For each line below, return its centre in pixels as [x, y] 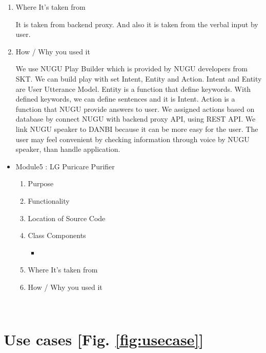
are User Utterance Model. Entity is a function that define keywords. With [133, 89]
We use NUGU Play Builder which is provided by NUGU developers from [131, 68]
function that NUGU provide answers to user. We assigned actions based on [135, 109]
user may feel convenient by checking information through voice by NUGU [132, 139]
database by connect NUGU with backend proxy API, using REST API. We [136, 119]
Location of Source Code [67, 218]
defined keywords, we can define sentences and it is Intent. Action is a [125, 99]
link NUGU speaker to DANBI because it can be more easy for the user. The [137, 129]
